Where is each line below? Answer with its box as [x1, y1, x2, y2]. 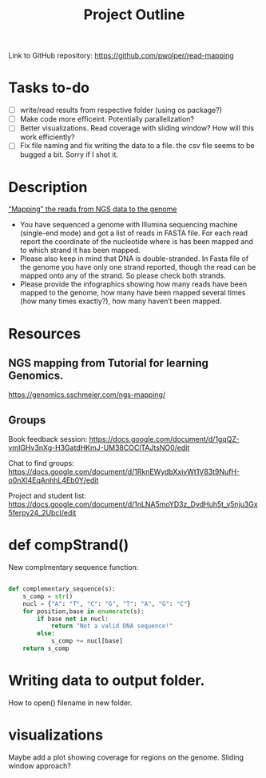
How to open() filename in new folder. [8, 698, 133, 708]
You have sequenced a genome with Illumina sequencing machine [19, 220, 238, 230]
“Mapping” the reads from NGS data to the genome [8, 204, 177, 214]
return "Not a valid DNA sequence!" [50, 622, 173, 630]
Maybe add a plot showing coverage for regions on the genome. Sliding [8, 752, 244, 762]
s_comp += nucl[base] [50, 637, 124, 645]
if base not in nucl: [37, 615, 109, 623]
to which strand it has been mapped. [19, 246, 141, 255]
